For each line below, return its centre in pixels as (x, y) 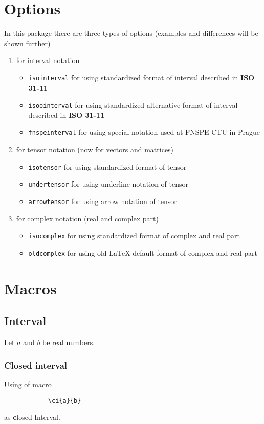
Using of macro (28, 384)
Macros (30, 288)
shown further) (27, 43)
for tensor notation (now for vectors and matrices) (95, 149)
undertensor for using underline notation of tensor (108, 184)
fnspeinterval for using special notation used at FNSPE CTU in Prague (144, 132)
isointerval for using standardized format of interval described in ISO (141, 77)
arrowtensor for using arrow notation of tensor (103, 201)
